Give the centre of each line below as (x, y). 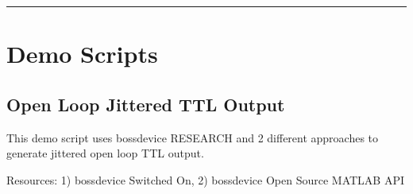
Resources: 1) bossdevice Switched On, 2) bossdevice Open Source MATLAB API (206, 179)
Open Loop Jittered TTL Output (146, 104)
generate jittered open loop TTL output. (105, 153)
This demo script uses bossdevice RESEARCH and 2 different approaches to (193, 137)
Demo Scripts (82, 54)
